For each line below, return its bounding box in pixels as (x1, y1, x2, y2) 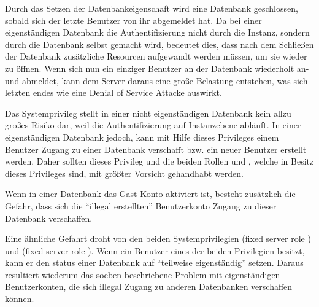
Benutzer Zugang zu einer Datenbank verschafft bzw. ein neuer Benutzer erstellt (5, 142, 307, 155)
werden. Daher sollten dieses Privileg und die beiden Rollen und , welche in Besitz (5, 155, 314, 168)
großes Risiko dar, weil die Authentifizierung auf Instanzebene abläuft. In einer (5, 119, 301, 131)
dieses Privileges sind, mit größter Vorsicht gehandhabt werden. (5, 166, 244, 179)
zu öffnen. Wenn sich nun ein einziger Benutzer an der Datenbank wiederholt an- (5, 61, 309, 74)
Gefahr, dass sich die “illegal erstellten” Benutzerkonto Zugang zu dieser (5, 199, 277, 212)
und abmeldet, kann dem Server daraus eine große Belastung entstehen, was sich (5, 74, 308, 87)
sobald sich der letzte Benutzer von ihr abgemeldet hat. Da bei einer (5, 14, 262, 26)
